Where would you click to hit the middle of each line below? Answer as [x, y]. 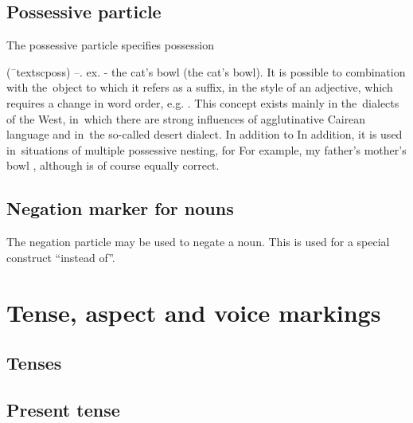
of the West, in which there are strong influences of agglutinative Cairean [186, 118]
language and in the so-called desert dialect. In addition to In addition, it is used [205, 134]
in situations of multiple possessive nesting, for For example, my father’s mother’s [206, 149]
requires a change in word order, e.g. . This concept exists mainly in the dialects [203, 102]
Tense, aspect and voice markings [194, 312]
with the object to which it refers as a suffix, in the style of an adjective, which [200, 87]
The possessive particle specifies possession [110, 45]
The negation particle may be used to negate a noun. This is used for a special [198, 242]
